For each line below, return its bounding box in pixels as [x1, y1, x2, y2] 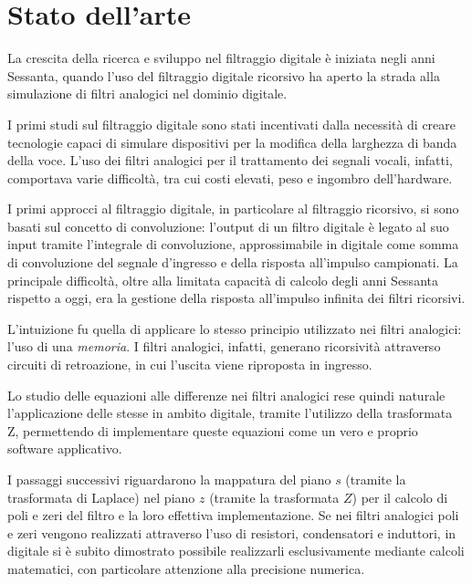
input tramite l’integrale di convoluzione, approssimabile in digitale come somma [7, 235, 459, 254]
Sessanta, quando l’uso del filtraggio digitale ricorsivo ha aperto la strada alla [7, 66, 440, 85]
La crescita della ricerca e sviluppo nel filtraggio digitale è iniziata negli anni [7, 48, 435, 68]
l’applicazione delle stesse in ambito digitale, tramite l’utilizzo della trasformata [7, 403, 453, 422]
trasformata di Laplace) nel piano [7, 487, 195, 506]
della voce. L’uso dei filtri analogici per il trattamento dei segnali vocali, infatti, [7, 151, 453, 170]
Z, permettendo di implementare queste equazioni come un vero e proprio [7, 421, 418, 440]
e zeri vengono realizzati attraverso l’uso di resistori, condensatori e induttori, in [7, 523, 456, 542]
